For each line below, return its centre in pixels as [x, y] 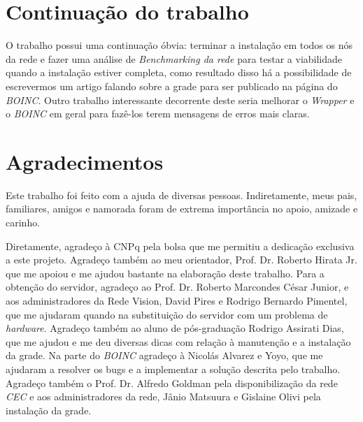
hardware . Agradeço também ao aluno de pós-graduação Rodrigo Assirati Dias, [175, 328]
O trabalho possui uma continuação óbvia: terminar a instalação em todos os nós [179, 45]
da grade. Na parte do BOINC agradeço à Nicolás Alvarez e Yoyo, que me [164, 355]
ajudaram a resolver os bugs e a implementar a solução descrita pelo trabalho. [173, 369]
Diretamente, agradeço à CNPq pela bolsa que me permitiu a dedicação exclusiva [180, 246]
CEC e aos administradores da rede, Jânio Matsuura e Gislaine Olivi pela [163, 396]
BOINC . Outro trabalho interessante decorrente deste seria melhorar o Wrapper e [180, 100]
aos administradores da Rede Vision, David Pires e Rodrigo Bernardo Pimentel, [177, 300]
